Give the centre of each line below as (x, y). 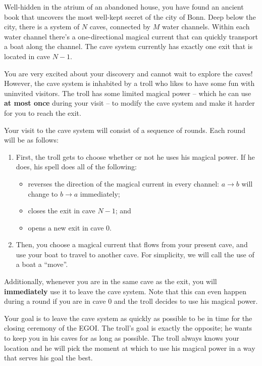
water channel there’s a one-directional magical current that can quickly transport (131, 36)
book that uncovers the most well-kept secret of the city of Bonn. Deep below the (130, 16)
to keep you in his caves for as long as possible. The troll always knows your (122, 338)
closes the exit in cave (62, 211)
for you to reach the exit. (43, 112)
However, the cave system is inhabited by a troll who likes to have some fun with (129, 83)
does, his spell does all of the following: (76, 167)
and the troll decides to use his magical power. (186, 301)
